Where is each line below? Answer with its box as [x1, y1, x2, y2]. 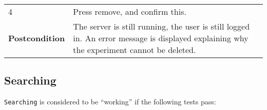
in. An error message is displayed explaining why [73, 32, 249, 44]
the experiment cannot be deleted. [73, 44, 196, 56]
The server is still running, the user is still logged [73, 20, 250, 32]
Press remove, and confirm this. [73, 6, 186, 17]
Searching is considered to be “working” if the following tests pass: [4, 96, 216, 107]
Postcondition [8, 32, 65, 44]
